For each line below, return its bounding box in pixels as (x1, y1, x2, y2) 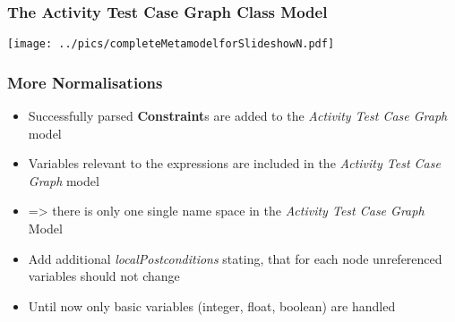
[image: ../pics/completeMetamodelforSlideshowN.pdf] (7, 38, 335, 51)
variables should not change (28, 267, 180, 285)
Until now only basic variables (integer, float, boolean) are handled (28, 296, 396, 315)
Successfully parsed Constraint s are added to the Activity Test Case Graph (28, 106, 448, 125)
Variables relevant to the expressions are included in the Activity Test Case (28, 154, 441, 173)
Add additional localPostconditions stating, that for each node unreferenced (28, 249, 442, 267)
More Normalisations (7, 71, 163, 93)
